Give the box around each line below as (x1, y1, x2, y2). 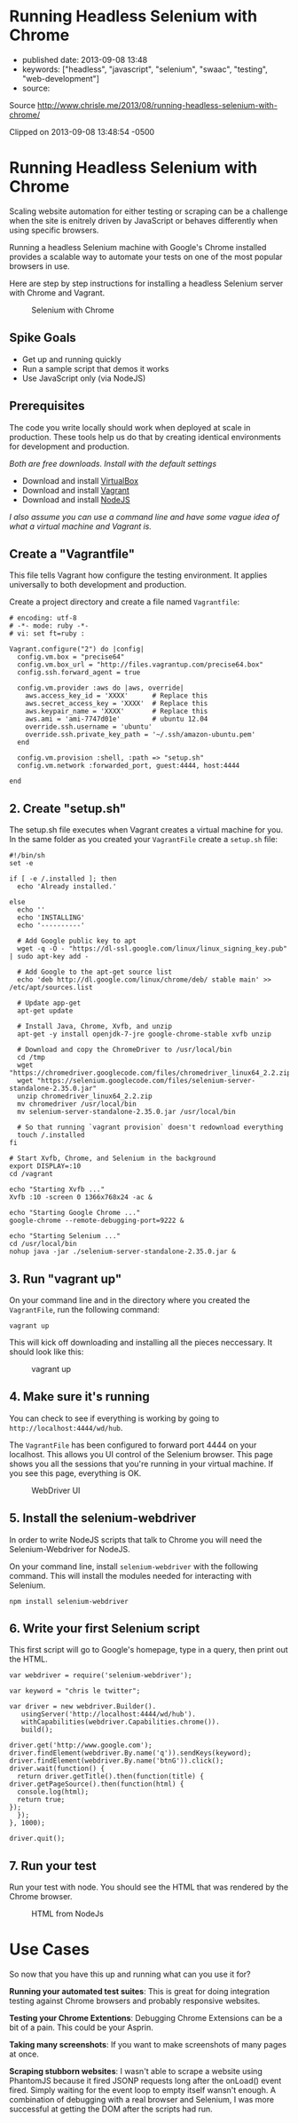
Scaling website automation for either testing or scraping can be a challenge (9, 206, 288, 217)
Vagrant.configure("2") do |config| (9, 645, 145, 654)
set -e (9, 859, 34, 868)
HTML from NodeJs (31, 1908, 104, 1919)
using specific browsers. (9, 225, 99, 235)
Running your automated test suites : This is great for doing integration (9, 1986, 271, 1997)
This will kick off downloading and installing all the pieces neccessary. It (9, 1337, 273, 1347)
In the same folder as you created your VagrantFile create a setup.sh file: (9, 834, 278, 845)
